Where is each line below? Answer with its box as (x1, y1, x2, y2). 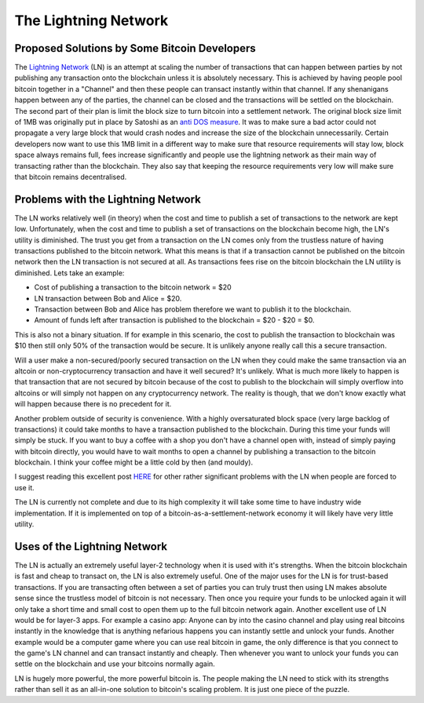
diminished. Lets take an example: (14, 268, 125, 278)
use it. (14, 483, 35, 492)
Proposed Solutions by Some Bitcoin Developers (14, 42, 257, 55)
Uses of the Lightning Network (14, 540, 168, 553)
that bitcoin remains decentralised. (14, 172, 127, 181)
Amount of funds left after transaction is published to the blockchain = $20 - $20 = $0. (34, 315, 315, 325)
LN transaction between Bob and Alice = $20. (34, 293, 182, 303)
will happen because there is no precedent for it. (14, 399, 172, 409)
